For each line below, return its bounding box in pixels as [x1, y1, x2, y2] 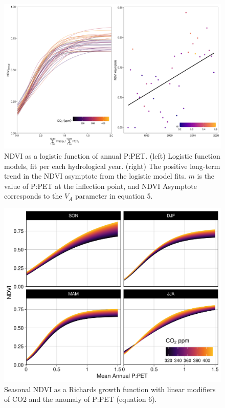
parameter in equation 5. [75, 190, 153, 201]
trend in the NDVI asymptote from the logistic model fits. [4, 170, 186, 181]
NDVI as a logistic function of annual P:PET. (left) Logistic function [4, 150, 220, 161]
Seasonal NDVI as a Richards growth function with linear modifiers [4, 383, 216, 394]
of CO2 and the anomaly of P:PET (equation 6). [4, 394, 157, 404]
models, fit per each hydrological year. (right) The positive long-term [4, 160, 220, 171]
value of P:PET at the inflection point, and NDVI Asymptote [4, 180, 197, 191]
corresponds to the [4, 190, 62, 201]
